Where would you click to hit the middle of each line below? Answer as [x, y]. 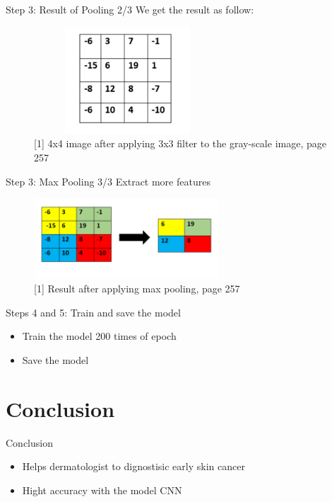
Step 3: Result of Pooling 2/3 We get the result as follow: [130, 9]
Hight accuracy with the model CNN [102, 490]
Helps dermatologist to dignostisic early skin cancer [134, 466]
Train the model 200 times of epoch [99, 336]
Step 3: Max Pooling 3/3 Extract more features [108, 181]
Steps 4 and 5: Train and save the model [93, 312]
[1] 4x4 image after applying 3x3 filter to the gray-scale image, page [180, 143]
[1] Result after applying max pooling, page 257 [137, 289]
